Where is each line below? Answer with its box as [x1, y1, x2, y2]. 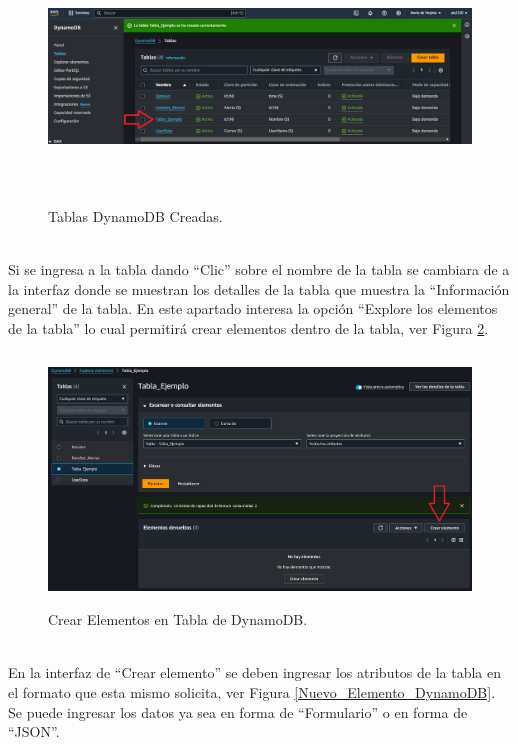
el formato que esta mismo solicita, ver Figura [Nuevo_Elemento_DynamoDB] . [8, 681, 496, 702]
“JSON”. [8, 721, 60, 742]
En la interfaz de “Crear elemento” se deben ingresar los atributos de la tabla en [8, 662, 502, 683]
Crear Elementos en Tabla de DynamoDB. [48, 609, 308, 630]
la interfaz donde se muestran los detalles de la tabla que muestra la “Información [8, 278, 510, 299]
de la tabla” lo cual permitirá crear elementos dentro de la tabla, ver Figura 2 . [8, 317, 489, 338]
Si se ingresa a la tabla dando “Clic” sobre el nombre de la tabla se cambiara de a [8, 259, 510, 279]
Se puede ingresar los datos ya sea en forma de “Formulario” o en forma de [8, 701, 468, 722]
